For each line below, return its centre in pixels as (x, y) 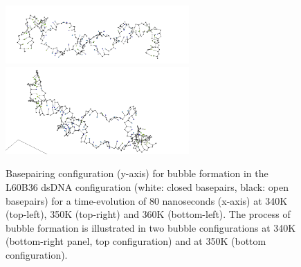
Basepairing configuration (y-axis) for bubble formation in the (137, 173)
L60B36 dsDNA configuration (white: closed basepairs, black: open (147, 187)
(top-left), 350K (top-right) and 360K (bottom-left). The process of (148, 214)
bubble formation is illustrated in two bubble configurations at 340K (151, 227)
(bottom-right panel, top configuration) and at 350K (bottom (136, 241)
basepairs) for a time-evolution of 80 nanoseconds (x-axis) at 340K (147, 200)
